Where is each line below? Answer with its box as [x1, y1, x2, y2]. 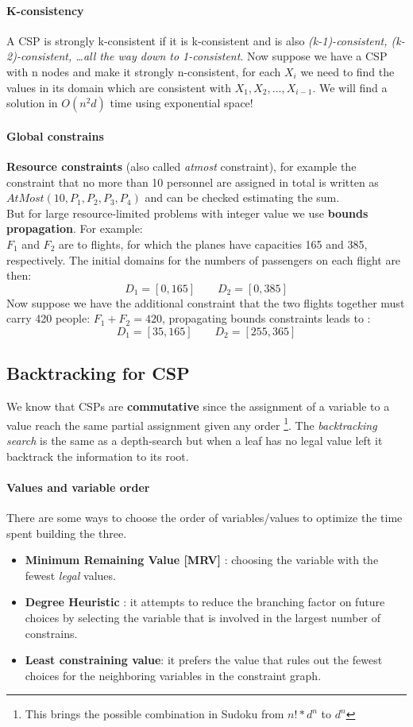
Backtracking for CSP [6, 361, 190, 385]
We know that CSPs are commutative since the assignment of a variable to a [6, 398, 390, 415]
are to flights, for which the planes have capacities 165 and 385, [58, 235, 368, 252]
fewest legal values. [25, 567, 116, 583]
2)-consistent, [6, 48, 72, 64]
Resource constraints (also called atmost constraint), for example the [6, 157, 357, 174]
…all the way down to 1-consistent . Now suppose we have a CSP [75, 48, 388, 64]
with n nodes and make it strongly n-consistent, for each [6, 63, 281, 79]
